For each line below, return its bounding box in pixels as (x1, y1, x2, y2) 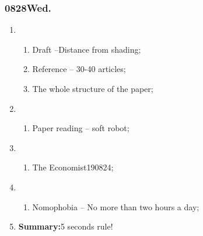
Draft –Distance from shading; (32, 43, 141, 55)
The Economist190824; (32, 161, 114, 173)
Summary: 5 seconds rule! (18, 220, 113, 232)
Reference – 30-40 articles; (32, 63, 126, 75)
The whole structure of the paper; (32, 83, 153, 94)
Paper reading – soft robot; (32, 122, 129, 134)
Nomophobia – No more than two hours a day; (32, 200, 199, 213)
